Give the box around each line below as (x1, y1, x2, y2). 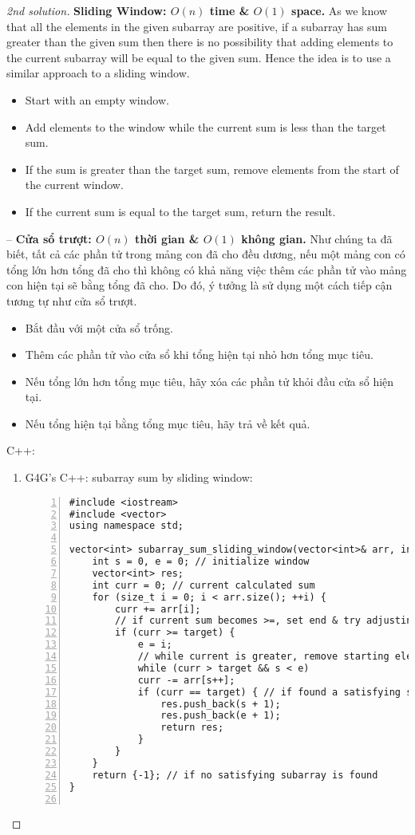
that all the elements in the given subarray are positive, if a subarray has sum (6, 18, 388, 34)
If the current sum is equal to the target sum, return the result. (25, 203, 336, 219)
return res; (160, 722, 224, 734)
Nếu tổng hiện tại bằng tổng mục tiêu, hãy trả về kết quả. (25, 415, 310, 431)
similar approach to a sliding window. (6, 65, 190, 81)
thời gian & (135, 230, 200, 246)
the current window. (25, 176, 124, 193)
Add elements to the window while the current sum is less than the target (25, 118, 386, 135)
